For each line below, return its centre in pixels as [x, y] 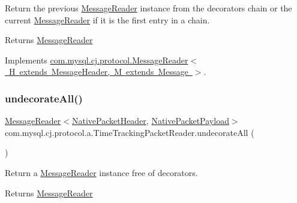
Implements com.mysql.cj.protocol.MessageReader [97, 60]
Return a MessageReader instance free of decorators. [101, 172]
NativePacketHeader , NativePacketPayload [150, 121]
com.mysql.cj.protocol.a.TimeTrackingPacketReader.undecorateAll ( [130, 132]
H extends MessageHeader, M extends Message [98, 72]
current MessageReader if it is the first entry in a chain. [107, 19]
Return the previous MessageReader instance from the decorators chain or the [148, 8]
